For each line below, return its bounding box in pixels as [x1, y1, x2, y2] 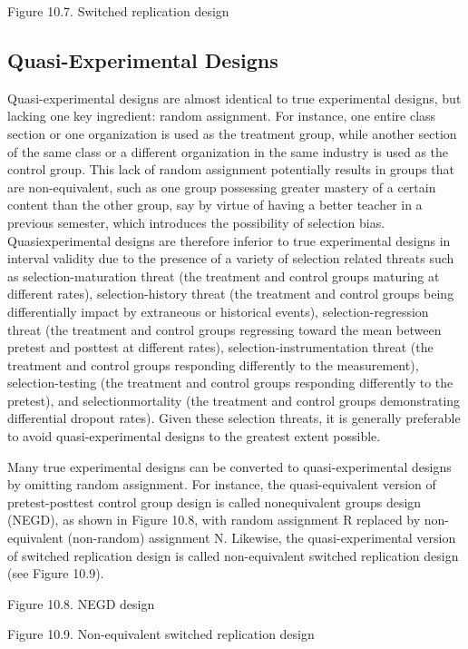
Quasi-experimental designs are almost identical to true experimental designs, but [7, 88, 462, 107]
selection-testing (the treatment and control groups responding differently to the [7, 373, 453, 392]
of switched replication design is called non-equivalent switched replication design [7, 546, 459, 565]
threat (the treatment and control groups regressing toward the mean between [7, 320, 442, 339]
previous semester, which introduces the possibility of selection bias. [7, 212, 385, 231]
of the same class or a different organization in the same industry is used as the [7, 142, 449, 161]
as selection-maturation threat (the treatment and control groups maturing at [7, 266, 440, 285]
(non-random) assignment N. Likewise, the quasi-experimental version [67, 528, 456, 547]
